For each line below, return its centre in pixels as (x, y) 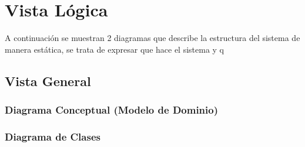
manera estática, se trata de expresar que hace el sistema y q (115, 49)
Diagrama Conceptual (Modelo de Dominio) (111, 110)
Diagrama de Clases (53, 136)
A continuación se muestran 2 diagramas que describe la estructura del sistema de (152, 38)
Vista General (48, 81)
